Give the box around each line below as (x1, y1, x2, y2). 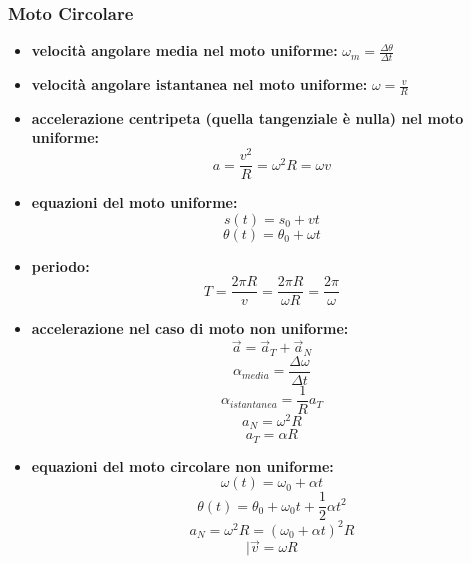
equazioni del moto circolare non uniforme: (31, 455, 334, 476)
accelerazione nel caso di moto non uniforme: (31, 318, 349, 339)
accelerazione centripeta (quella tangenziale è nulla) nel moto (31, 107, 464, 128)
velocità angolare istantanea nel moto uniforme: (31, 74, 368, 95)
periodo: (31, 255, 90, 276)
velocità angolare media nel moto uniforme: (31, 40, 338, 61)
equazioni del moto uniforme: (31, 192, 238, 213)
